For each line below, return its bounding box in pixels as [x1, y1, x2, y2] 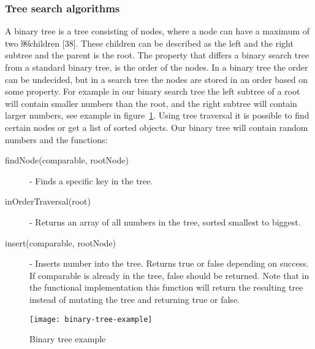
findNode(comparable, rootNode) [5, 154, 129, 167]
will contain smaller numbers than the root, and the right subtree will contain [5, 96, 297, 109]
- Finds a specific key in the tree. [29, 174, 153, 187]
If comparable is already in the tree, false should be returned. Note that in [29, 269, 309, 281]
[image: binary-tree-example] [29, 315, 153, 324]
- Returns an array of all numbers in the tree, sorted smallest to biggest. [29, 215, 301, 228]
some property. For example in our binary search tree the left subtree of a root [5, 85, 300, 98]
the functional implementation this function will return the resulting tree [29, 281, 303, 294]
